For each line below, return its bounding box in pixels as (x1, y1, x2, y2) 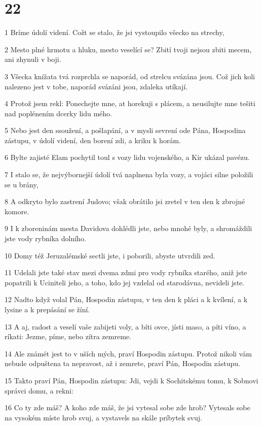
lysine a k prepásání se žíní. (5, 304, 90, 314)
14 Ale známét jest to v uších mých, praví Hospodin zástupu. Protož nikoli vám (5, 348, 252, 358)
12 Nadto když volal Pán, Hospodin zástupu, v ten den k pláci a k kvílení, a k (5, 294, 248, 305)
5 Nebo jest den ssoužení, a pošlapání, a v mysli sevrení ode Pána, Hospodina (5, 125, 246, 136)
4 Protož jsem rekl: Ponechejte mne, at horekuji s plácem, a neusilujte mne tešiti (5, 98, 255, 109)
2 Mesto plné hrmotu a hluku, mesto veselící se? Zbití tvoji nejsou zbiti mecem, (5, 44, 252, 54)
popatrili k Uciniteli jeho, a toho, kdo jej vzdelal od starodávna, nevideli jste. (5, 277, 245, 287)
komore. (5, 206, 29, 216)
